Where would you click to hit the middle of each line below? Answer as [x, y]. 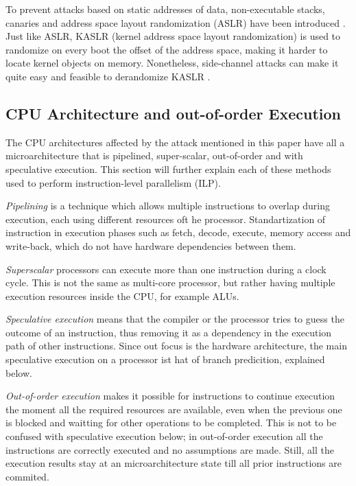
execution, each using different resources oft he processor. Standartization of [166, 219]
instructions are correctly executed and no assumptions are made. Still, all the [170, 449]
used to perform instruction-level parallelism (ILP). [113, 182]
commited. [27, 476]
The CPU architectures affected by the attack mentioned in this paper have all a [175, 142]
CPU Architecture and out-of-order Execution [173, 113]
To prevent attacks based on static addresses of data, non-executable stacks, [165, 9]
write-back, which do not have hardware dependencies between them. [151, 245]
